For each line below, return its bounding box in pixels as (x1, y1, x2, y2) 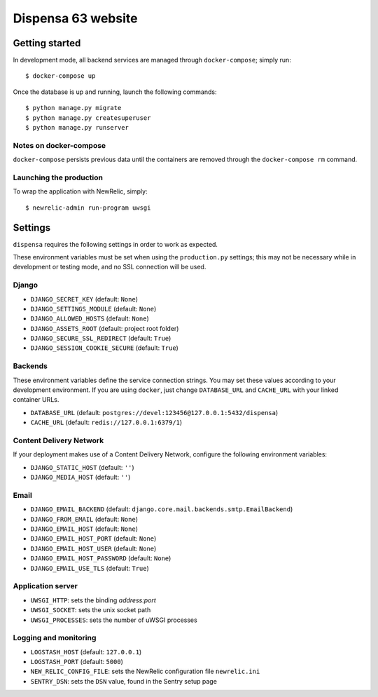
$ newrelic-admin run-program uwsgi (25, 203, 151, 212)
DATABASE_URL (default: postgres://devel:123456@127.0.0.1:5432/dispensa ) (30, 408, 279, 417)
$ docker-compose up (25, 72, 96, 80)
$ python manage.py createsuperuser (25, 114, 151, 122)
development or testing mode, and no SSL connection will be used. (13, 263, 206, 271)
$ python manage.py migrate (25, 104, 122, 112)
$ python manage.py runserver (25, 123, 129, 132)
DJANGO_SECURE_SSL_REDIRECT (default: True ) (30, 334, 171, 343)
